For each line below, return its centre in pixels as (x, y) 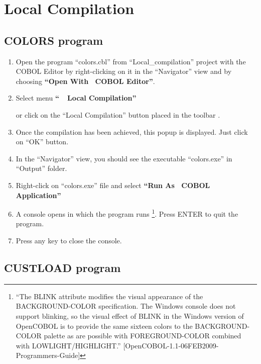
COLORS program (54, 40)
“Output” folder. (41, 168)
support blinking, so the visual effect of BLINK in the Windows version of (130, 315)
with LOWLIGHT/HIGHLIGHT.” (68, 345)
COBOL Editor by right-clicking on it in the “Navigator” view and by (124, 71)
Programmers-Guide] (48, 355)
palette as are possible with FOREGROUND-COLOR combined (143, 336)
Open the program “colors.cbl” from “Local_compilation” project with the (131, 61)
